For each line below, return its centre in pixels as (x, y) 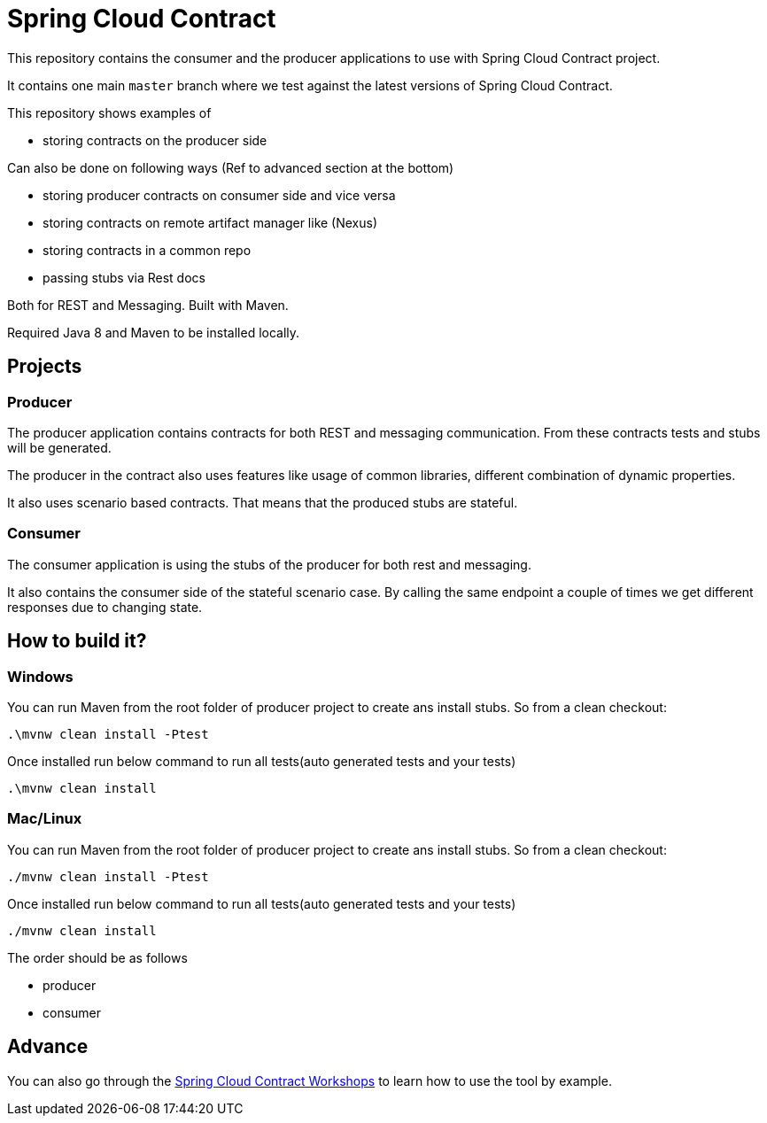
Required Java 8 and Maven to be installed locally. (154, 332)
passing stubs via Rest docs (124, 277)
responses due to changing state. (105, 607)
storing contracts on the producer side (155, 140)
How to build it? (77, 641)
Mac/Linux (45, 819)
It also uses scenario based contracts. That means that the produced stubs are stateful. (263, 502)
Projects (45, 367)
